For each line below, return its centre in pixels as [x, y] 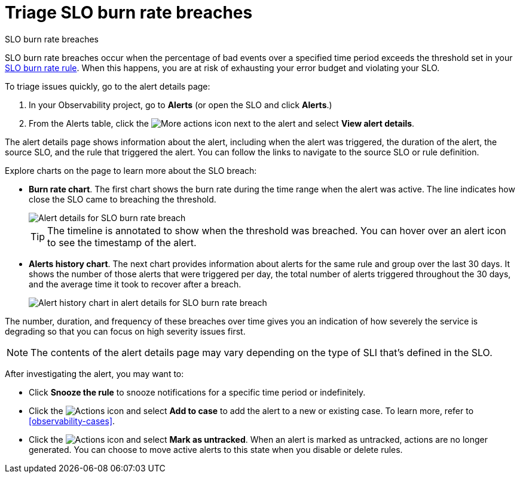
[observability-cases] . [72, 421]
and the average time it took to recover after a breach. [135, 284]
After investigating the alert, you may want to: [94, 373]
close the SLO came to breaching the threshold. [123, 199]
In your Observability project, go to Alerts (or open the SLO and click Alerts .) [181, 105]
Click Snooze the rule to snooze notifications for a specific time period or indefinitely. [197, 392]
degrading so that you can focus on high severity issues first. [125, 331]
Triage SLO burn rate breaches [129, 13]
